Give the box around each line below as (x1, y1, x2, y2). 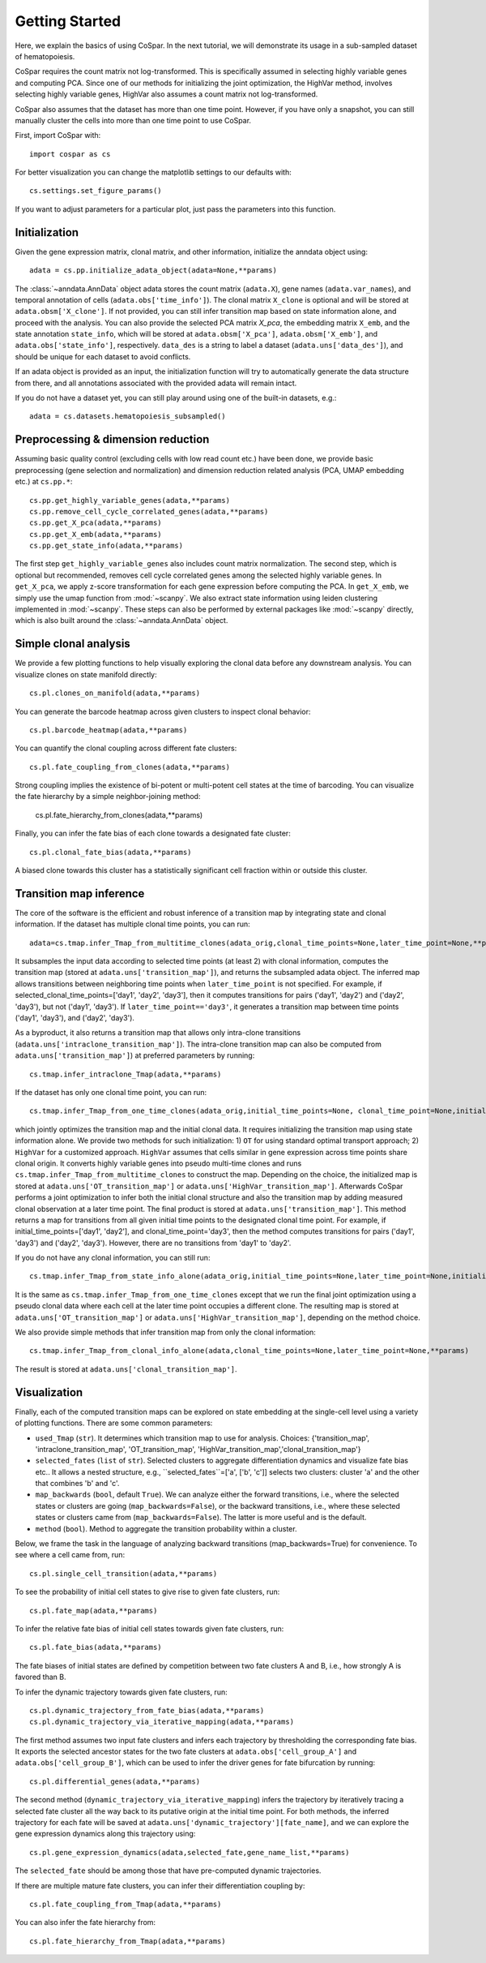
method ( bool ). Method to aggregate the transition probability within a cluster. (35, 1523, 297, 1533)
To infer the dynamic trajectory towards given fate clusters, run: (15, 1687, 228, 1697)
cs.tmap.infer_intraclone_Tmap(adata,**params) (29, 1069, 222, 1079)
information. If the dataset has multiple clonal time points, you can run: (15, 919, 250, 929)
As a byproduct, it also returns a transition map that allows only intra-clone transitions (15, 1028, 301, 1037)
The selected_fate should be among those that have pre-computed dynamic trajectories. (15, 1866, 322, 1875)
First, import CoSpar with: (15, 131, 101, 140)
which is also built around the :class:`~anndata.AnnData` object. (15, 616, 228, 625)
